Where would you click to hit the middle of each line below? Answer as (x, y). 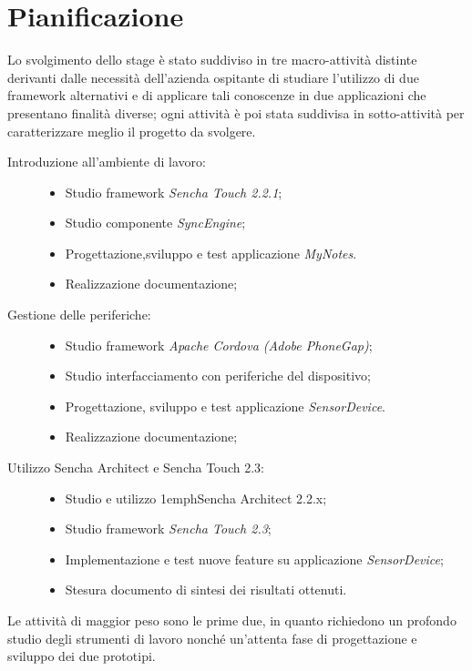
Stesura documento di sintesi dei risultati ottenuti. (206, 590)
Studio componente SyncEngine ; (155, 223)
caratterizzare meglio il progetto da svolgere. (132, 131)
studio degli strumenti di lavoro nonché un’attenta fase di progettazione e (212, 638)
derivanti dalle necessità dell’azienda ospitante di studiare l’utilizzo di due (213, 77)
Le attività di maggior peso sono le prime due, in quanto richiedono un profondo (232, 620)
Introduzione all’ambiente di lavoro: (107, 162)
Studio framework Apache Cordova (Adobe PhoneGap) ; (219, 345)
